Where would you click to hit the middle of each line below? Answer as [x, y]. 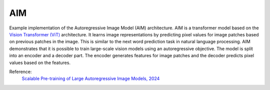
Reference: [20, 72]
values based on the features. [40, 63]
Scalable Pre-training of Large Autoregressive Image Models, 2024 [91, 79]
